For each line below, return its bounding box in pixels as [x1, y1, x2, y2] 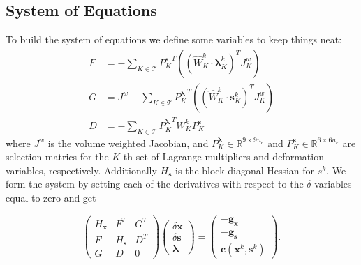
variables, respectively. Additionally [6, 162, 157, 177]
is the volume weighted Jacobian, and [47, 135, 209, 150]
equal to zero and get [6, 190, 96, 205]
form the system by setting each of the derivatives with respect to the [6, 176, 304, 191]
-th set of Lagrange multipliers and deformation [120, 149, 324, 164]
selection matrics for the [6, 149, 109, 164]
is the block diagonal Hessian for [175, 162, 315, 177]
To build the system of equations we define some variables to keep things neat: [6, 32, 342, 47]
